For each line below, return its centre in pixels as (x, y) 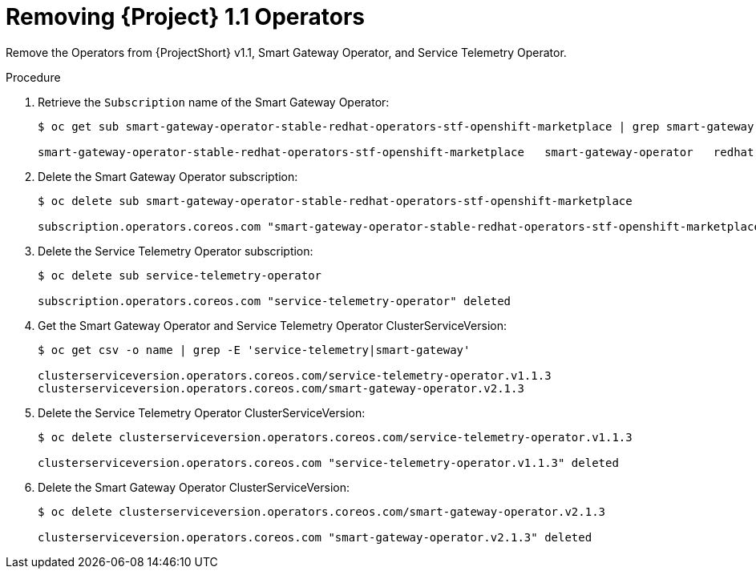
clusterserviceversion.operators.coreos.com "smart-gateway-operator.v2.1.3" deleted (315, 537)
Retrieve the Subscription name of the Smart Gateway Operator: (214, 102)
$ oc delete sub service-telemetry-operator (180, 275)
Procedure (33, 77)
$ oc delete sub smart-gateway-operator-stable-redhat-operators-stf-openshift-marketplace (335, 201)
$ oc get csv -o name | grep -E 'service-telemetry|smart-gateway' (254, 350)
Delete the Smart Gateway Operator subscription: (168, 176)
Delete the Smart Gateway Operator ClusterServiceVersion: (194, 487)
